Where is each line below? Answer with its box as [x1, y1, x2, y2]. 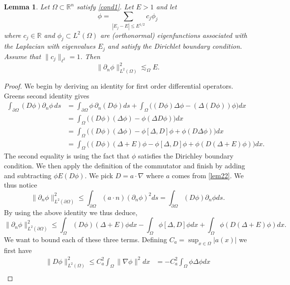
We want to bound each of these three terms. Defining [4, 234, 167, 245]
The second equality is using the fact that [4, 151, 130, 161]
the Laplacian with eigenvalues [4, 41, 95, 51]
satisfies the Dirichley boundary [138, 151, 233, 161]
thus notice [4, 180, 37, 190]
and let [156, 1, 177, 11]
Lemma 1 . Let [4, 1, 50, 11]
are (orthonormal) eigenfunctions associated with [100, 30, 247, 40]
